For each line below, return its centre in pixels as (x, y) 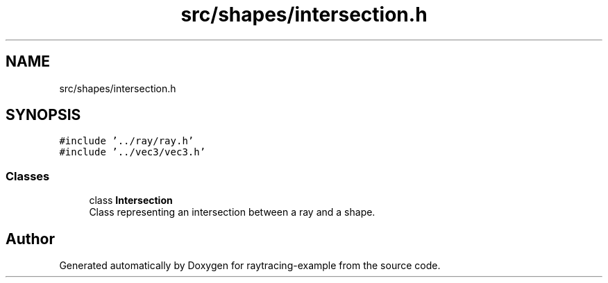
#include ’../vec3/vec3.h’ (133, 152)
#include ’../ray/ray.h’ (127, 141)
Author (30, 239)
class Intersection (131, 200)
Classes (28, 176)
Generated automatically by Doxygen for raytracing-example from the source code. (250, 266)
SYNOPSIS (43, 115)
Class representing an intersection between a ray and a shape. (232, 212)
